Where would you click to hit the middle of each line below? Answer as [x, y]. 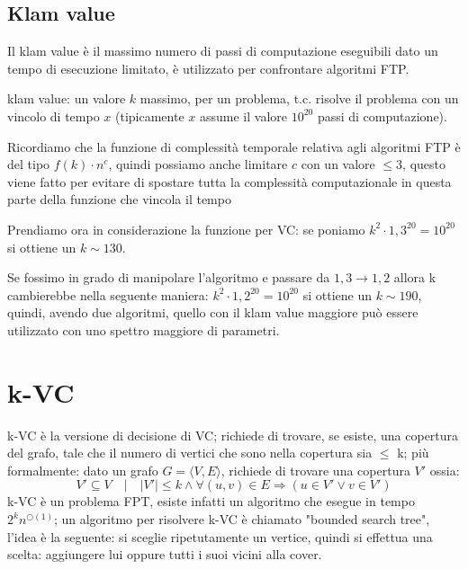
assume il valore [243, 116]
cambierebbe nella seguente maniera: [108, 294]
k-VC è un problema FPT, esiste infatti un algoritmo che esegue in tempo [211, 501]
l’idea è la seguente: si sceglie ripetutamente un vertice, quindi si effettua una [220, 536]
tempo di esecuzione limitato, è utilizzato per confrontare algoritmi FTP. [208, 68]
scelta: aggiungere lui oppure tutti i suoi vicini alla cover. [165, 554]
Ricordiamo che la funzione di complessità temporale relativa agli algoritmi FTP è [234, 146]
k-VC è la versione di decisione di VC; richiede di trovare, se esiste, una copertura [233, 435]
